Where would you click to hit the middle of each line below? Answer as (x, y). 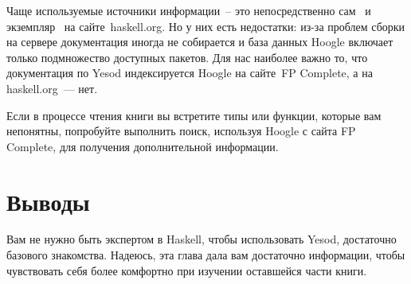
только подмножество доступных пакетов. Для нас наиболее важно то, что (187, 57)
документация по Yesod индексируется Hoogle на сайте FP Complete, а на (190, 73)
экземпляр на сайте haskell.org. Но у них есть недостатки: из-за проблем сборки (206, 26)
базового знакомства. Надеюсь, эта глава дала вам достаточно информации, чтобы (206, 255)
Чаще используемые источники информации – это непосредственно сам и (189, 10)
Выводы (48, 201)
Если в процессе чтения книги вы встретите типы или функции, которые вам (194, 115)
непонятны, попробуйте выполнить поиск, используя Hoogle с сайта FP (181, 131)
